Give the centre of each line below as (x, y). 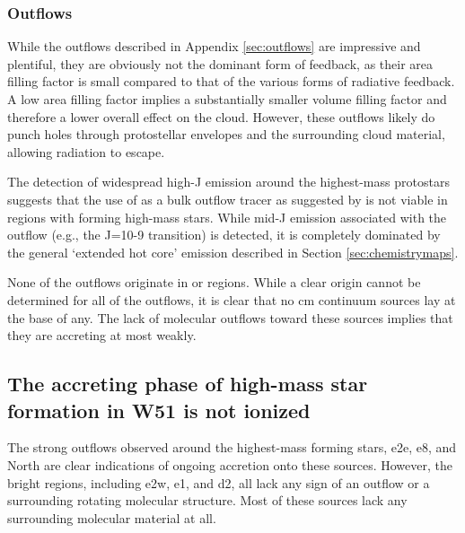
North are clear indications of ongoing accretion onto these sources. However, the (230, 464)
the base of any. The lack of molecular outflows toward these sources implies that (230, 317)
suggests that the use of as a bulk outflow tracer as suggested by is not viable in (228, 199)
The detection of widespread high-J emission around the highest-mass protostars (228, 182)
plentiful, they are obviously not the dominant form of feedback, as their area (220, 63)
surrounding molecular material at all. (112, 517)
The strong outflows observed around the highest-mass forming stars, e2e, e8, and (232, 447)
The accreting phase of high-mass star (188, 384)
